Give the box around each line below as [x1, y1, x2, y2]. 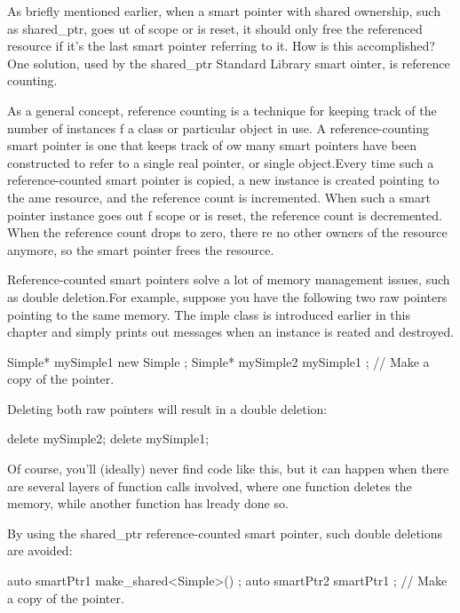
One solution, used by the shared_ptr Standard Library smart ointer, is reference [7, 53, 450, 72]
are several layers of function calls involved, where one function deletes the [7, 476, 412, 495]
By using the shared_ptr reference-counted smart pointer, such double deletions [7, 523, 443, 542]
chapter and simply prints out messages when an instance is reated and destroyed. [7, 322, 455, 341]
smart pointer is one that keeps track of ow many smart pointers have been [7, 136, 416, 155]
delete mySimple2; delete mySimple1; [7, 429, 210, 448]
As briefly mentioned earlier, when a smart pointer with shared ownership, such [7, 2, 440, 20]
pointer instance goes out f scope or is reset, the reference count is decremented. [7, 205, 442, 224]
